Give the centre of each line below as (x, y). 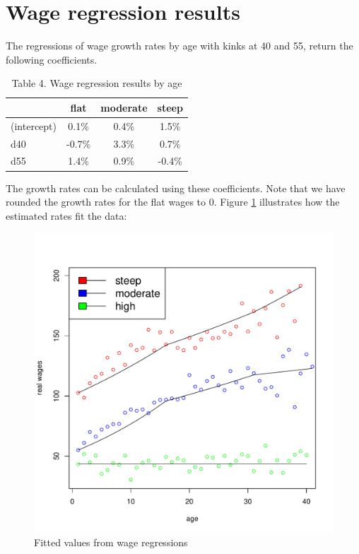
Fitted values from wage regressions (111, 542)
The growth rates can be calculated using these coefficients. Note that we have (176, 188)
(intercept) (34, 125)
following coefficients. (52, 59)
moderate (124, 107)
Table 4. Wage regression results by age (97, 83)
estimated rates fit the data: (66, 215)
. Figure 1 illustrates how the (277, 202)
